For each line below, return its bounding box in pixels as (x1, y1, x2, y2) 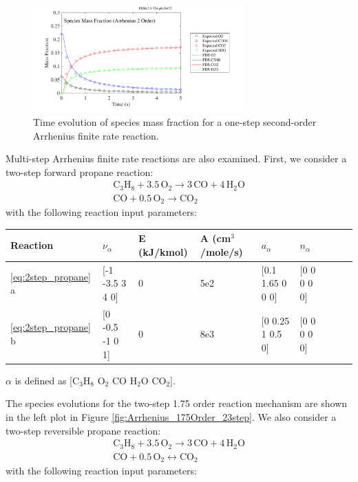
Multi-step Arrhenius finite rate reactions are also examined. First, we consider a (6, 151, 347, 166)
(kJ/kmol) (138, 245, 188, 259)
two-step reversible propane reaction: (6, 423, 161, 437)
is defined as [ (14, 373, 73, 387)
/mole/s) (200, 245, 243, 259)
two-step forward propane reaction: (6, 164, 154, 179)
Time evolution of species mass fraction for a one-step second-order (33, 114, 317, 129)
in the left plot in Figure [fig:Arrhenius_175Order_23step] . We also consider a (6, 409, 337, 424)
